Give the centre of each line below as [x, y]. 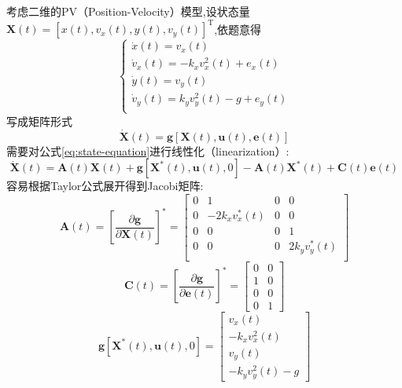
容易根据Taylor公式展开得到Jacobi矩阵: [105, 186]
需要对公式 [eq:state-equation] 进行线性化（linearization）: [148, 150]
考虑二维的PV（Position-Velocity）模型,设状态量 [128, 11]
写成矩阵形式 [39, 121]
